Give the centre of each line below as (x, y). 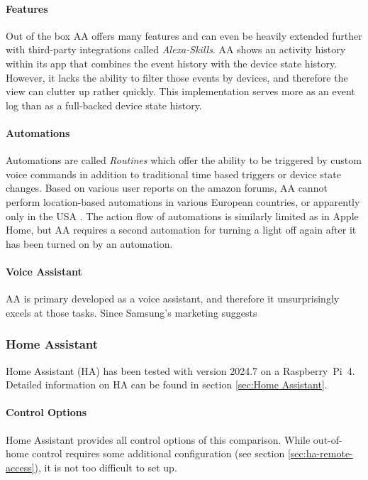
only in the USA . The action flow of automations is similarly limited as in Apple (182, 216)
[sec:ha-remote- (320, 453)
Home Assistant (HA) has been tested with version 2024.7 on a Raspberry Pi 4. (180, 370)
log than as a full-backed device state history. (104, 105)
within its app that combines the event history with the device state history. (172, 63)
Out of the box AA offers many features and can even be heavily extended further (184, 35)
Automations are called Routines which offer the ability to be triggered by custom (184, 160)
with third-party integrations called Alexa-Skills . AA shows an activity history (176, 49)
